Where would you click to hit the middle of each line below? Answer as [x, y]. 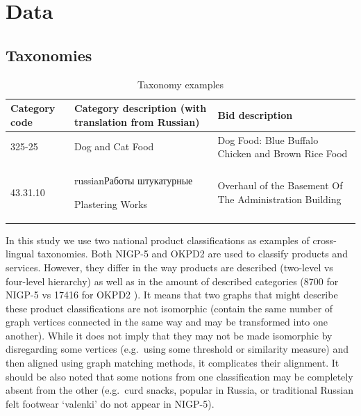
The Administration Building [279, 199]
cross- [325, 240]
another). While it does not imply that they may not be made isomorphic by [169, 335]
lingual [20, 254]
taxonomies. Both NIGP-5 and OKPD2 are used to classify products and [192, 254]
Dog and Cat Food [114, 146]
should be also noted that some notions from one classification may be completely [179, 376]
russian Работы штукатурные [134, 181]
